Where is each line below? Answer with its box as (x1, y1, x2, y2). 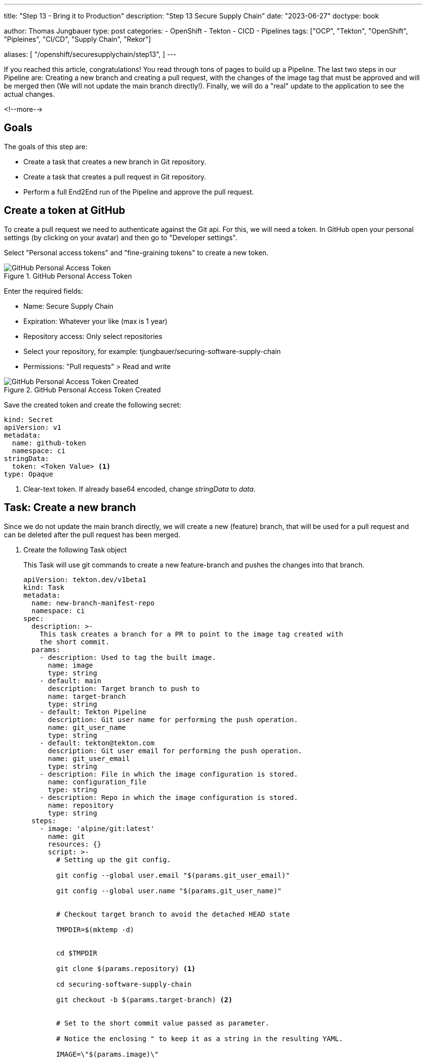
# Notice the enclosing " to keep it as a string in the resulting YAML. (56, 1034, 343, 1043)
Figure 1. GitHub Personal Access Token (4, 271, 132, 280)
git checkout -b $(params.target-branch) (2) (56, 995, 232, 1004)
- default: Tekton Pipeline (39, 708, 146, 716)
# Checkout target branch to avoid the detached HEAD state (56, 910, 290, 918)
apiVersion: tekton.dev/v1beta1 (23, 575, 146, 584)
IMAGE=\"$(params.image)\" (56, 1050, 159, 1058)
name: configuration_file (48, 778, 146, 786)
